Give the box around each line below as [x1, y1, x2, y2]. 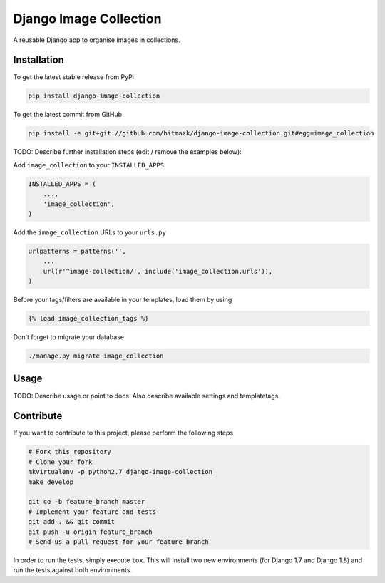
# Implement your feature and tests [28, 507, 157, 516]
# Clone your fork [28, 458, 93, 466]
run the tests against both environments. [13, 566, 132, 574]
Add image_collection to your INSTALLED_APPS [13, 160, 164, 169]
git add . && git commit [28, 517, 115, 526]
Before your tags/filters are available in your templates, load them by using [13, 296, 232, 304]
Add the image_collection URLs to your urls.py [13, 228, 167, 237]
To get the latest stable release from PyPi [13, 73, 135, 81]
